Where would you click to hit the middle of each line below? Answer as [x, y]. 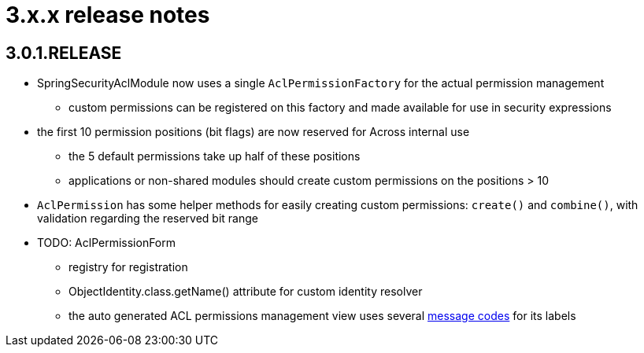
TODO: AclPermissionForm [107, 243]
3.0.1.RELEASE [64, 53]
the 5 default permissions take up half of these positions [215, 156]
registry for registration [128, 267]
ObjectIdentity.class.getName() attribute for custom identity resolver [246, 292]
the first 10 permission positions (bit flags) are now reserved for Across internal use [254, 132]
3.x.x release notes [108, 15]
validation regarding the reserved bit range [148, 219]
